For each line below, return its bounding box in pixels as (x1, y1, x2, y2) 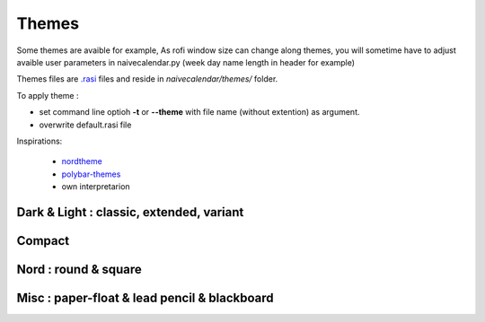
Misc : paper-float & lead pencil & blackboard (16, 290, 274, 305)
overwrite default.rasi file (39, 119, 132, 130)
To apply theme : (16, 90, 79, 100)
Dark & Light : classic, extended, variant (16, 205, 244, 220)
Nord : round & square (16, 261, 143, 277)
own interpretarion (61, 181, 130, 192)
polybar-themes (61, 169, 121, 179)
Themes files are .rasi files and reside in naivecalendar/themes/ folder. (16, 74, 278, 84)
